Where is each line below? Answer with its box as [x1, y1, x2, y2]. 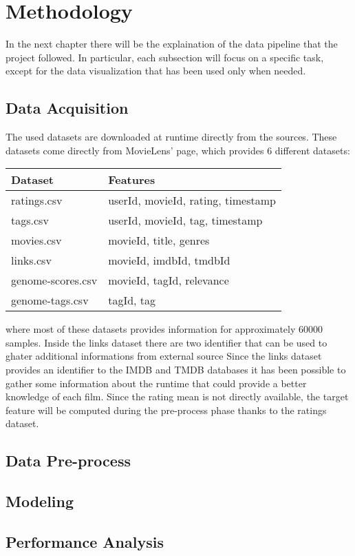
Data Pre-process [6, 450, 131, 471]
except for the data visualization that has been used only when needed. [6, 63, 306, 78]
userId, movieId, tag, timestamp [108, 212, 263, 229]
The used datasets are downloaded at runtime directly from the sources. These [6, 130, 337, 144]
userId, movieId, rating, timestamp [108, 192, 276, 209]
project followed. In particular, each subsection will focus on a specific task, [6, 50, 324, 64]
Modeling [6, 491, 74, 512]
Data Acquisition [6, 97, 129, 119]
